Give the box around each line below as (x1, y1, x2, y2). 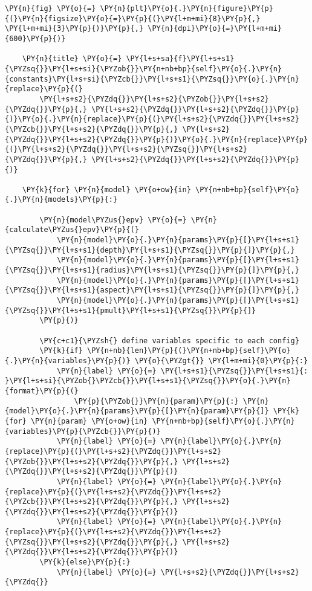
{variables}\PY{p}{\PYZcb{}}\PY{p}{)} (5, 427, 161, 436)
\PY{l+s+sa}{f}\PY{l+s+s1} (126, 54, 235, 63)
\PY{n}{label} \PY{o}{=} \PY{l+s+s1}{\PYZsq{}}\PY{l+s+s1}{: (56, 366, 308, 375)
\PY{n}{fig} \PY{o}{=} (5, 4, 96, 13)
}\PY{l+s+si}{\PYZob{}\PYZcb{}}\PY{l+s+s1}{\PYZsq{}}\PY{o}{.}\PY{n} (5, 376, 291, 386)
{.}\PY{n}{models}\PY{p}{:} (5, 195, 118, 204)
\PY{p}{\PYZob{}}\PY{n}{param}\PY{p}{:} (74, 396, 239, 405)
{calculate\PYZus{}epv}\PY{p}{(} (5, 225, 139, 234)
